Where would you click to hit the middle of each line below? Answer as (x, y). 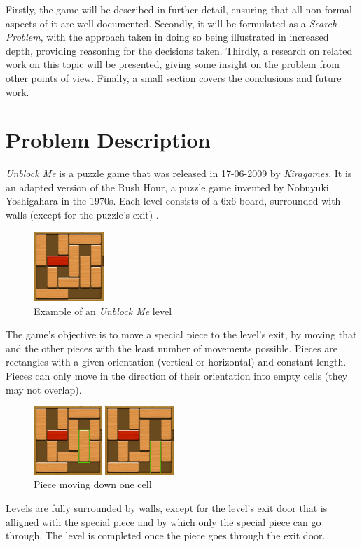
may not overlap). (44, 389)
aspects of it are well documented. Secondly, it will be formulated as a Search (172, 23)
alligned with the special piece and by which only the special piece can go (163, 521)
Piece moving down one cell (93, 484)
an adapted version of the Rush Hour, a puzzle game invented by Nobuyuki (167, 187)
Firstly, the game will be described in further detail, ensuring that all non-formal (179, 9)
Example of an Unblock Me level (103, 311)
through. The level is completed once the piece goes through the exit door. (166, 535)
